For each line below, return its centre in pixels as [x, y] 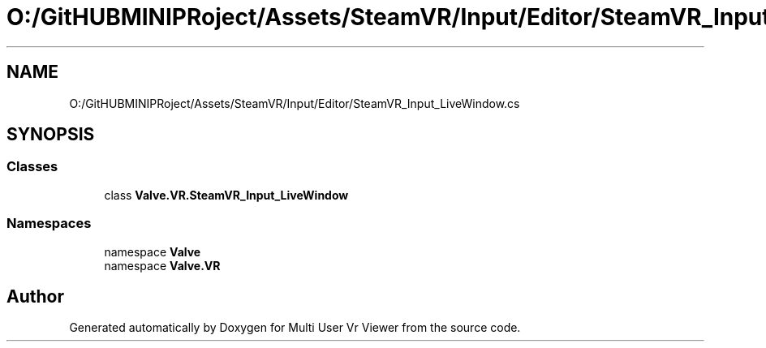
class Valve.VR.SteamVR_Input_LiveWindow [226, 195]
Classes [32, 167]
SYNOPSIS [51, 135]
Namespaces [49, 223]
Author [35, 296]
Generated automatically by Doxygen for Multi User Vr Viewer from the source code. [295, 328]
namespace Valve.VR [162, 265]
